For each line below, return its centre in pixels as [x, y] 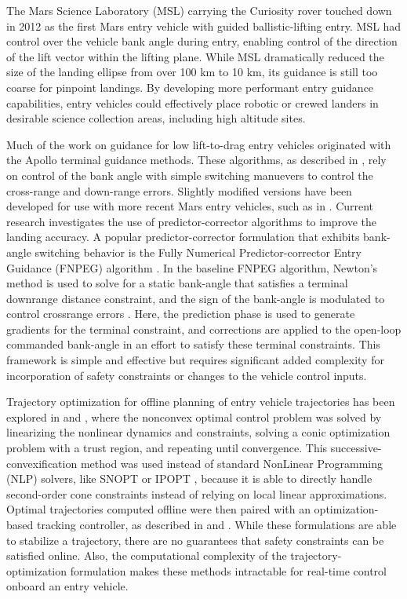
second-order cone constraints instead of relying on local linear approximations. [197, 493]
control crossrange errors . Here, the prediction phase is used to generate [181, 314]
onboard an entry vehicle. [67, 586]
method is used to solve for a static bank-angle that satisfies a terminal [177, 283]
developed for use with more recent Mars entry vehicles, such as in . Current [190, 206]
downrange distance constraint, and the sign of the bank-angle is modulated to [196, 298]
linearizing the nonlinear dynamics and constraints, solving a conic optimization [198, 432]
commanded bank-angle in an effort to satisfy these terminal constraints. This [193, 344]
